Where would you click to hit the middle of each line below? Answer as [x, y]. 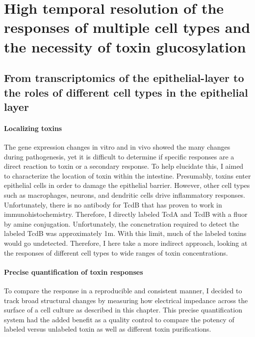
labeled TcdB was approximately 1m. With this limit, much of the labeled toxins [125, 233]
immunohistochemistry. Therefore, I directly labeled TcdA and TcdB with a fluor [126, 214]
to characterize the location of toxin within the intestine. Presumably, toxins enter [127, 175]
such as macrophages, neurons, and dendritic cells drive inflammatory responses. [125, 195]
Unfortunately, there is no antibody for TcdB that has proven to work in [113, 204]
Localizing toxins [33, 128]
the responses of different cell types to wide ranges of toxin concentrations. [116, 252]
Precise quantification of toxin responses [74, 272]
